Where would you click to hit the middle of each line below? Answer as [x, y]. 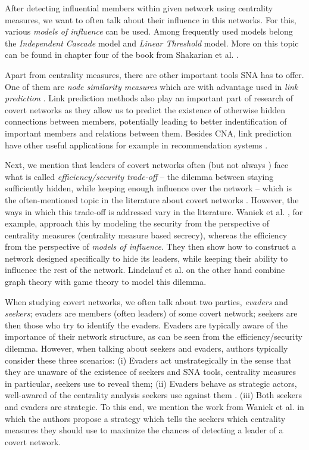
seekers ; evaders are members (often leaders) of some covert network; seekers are [151, 313]
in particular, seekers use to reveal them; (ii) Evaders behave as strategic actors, [151, 383]
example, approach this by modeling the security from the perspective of [137, 223]
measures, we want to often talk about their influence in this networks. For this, [151, 19]
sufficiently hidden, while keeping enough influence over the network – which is [149, 188]
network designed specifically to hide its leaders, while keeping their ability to [146, 258]
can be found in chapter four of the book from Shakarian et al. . [122, 55]
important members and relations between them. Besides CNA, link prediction [148, 133]
